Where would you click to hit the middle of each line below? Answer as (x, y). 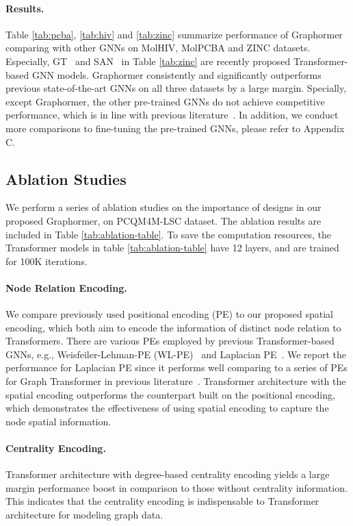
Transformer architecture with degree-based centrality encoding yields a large (168, 474)
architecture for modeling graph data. (84, 515)
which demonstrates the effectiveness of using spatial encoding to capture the (167, 408)
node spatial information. (58, 421)
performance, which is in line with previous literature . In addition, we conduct (172, 115)
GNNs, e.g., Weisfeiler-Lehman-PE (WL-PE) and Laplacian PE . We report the (176, 354)
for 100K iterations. (47, 261)
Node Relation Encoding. (66, 287)
